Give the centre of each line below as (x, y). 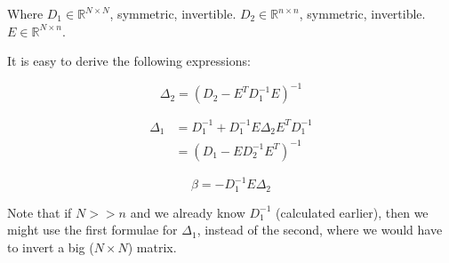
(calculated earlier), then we (352, 212)
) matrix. (152, 247)
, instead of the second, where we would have (320, 230)
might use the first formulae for (92, 230)
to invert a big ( (51, 247)
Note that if (40, 212)
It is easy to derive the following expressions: (129, 61)
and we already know (188, 212)
